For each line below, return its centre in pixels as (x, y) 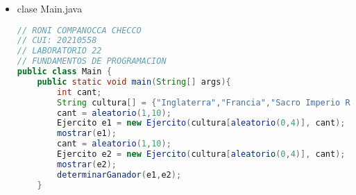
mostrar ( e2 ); (87, 164)
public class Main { (64, 72)
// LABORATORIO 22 (59, 51)
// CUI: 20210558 (57, 41)
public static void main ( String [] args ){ (134, 82)
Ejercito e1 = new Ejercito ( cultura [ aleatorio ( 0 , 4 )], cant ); (201, 123)
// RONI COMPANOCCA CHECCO (79, 30)
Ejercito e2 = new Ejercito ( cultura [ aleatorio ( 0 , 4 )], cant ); (201, 154)
